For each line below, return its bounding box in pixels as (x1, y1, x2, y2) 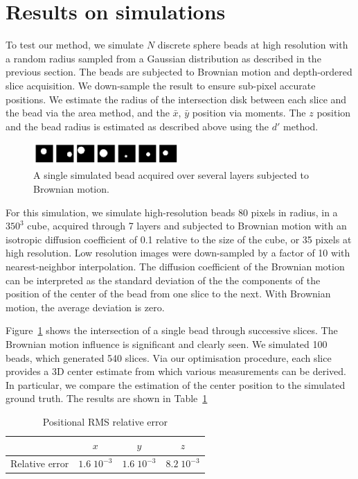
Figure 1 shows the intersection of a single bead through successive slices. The (6, 323, 338, 338)
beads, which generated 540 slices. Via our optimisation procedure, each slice (6, 350, 332, 365)
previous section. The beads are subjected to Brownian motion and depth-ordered (6, 64, 352, 79)
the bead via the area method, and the (6, 105, 170, 120)
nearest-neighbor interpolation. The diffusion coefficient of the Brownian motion (6, 259, 345, 273)
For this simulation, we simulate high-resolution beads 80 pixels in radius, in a (6, 204, 338, 219)
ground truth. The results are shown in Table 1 (6, 391, 208, 406)
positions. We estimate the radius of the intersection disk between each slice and (6, 92, 347, 106)
